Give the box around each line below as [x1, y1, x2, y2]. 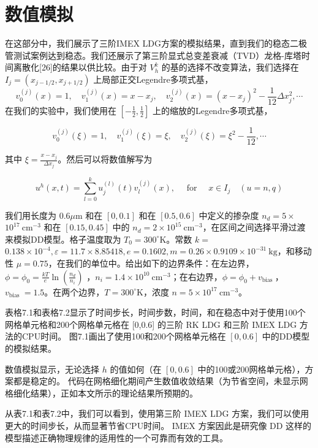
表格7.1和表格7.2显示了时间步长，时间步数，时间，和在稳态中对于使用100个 [5, 306, 306, 319]
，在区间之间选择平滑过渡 [202, 221, 306, 233]
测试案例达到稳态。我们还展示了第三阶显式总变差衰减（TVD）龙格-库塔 [13, 48, 301, 61]
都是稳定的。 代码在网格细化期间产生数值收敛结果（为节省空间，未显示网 [13, 374, 308, 387]
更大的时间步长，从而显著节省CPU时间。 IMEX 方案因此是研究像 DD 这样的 [5, 419, 312, 431]
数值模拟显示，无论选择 [5, 362, 99, 375]
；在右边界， [170, 270, 222, 283]
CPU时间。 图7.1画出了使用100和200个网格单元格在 [21, 330, 226, 343]
